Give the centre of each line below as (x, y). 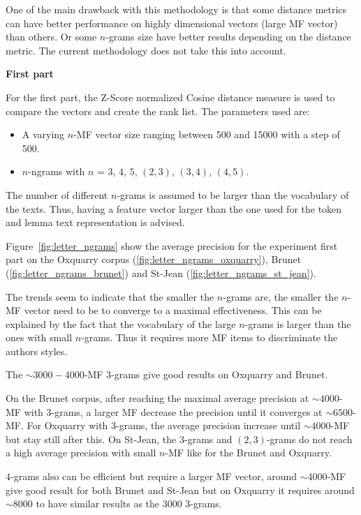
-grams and (208, 439)
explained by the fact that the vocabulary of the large (121, 323)
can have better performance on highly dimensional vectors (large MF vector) (172, 23)
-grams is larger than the (298, 323)
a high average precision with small (81, 453)
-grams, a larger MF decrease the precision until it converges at (187, 411)
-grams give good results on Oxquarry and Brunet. (220, 374)
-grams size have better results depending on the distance (228, 37)
